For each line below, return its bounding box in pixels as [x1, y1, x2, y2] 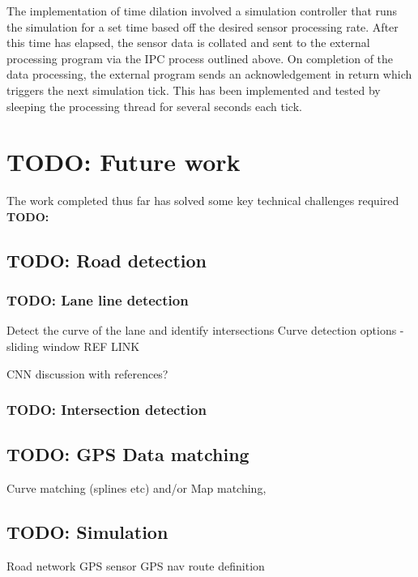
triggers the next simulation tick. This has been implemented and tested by [6, 81, 381, 98]
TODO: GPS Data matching [6, 442, 250, 467]
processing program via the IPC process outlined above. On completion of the [6, 49, 394, 66]
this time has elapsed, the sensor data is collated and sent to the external [6, 34, 370, 51]
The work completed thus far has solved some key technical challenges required [6, 192, 399, 209]
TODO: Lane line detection [6, 290, 189, 310]
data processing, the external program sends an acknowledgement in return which [6, 66, 412, 83]
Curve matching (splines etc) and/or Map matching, [6, 480, 267, 497]
